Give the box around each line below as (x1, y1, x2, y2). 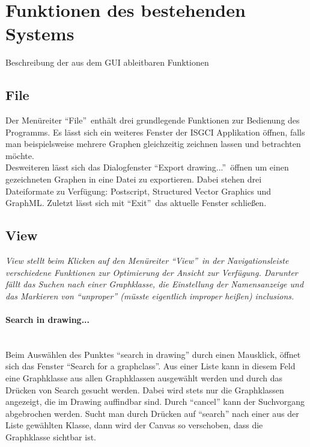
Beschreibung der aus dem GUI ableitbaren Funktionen (5, 56, 209, 69)
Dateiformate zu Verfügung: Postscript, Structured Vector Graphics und (5, 184, 272, 197)
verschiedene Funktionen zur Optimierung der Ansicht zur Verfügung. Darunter (5, 266, 298, 278)
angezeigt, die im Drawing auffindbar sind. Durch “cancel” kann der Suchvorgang (5, 395, 305, 408)
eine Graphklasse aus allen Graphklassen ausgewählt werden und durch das (5, 372, 282, 384)
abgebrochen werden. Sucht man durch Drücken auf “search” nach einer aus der (5, 407, 299, 419)
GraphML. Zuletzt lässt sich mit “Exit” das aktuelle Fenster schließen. (5, 196, 267, 209)
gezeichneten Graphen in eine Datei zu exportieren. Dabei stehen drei (5, 173, 262, 186)
